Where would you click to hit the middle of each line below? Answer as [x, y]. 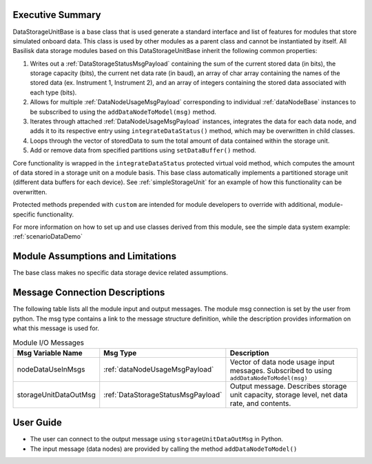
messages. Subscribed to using [281, 370]
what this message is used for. [56, 328]
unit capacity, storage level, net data [289, 394]
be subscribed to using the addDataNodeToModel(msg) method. [123, 112]
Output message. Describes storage [288, 386]
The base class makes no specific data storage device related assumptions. [121, 273]
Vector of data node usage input [282, 362]
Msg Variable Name [50, 353]
